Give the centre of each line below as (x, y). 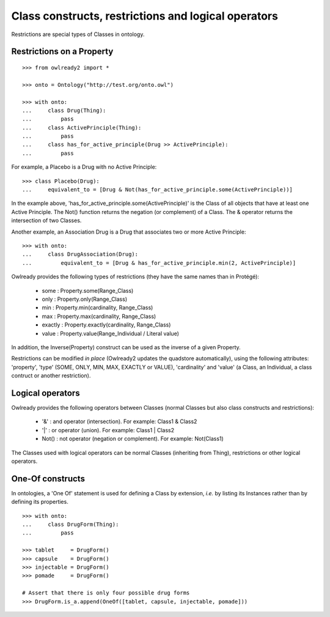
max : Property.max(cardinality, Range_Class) (99, 316)
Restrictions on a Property (62, 52)
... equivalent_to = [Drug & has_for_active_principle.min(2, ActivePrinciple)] (159, 263)
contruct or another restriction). (51, 375)
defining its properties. (40, 502)
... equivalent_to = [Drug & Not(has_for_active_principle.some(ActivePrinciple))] (158, 190)
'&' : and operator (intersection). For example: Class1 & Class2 (119, 421)
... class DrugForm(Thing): (71, 524)
